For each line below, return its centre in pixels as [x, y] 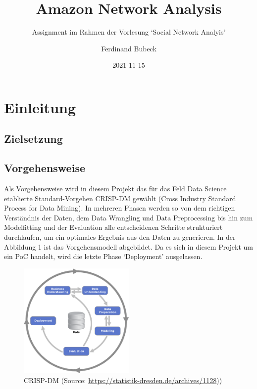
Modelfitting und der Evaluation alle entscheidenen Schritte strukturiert [113, 227]
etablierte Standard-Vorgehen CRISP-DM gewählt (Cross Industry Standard [120, 198]
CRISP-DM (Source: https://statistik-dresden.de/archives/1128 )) [123, 380]
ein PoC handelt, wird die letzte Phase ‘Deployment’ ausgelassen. [103, 256]
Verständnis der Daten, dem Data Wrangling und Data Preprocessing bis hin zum [128, 217]
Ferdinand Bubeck [129, 48]
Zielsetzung [33, 139]
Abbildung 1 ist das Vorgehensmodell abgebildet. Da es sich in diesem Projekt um [128, 246]
